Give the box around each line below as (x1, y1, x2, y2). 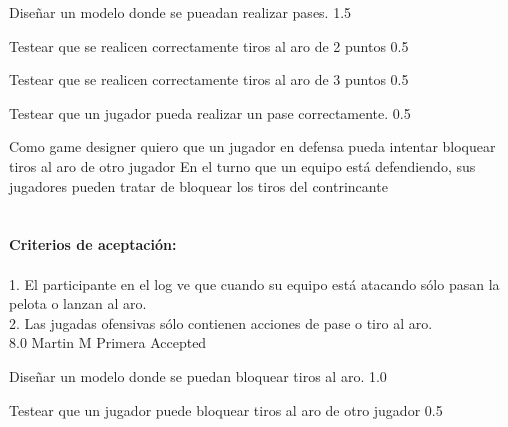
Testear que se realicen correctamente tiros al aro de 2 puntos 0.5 (9, 35, 409, 56)
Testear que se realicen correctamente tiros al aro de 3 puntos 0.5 (9, 69, 409, 90)
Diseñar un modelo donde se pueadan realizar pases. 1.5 (9, 2, 352, 22)
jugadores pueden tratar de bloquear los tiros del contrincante (9, 175, 388, 196)
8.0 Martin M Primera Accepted (9, 332, 207, 353)
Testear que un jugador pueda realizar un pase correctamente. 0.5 (9, 102, 411, 123)
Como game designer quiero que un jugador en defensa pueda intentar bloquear (9, 136, 496, 157)
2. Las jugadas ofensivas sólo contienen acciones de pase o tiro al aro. (9, 312, 433, 333)
